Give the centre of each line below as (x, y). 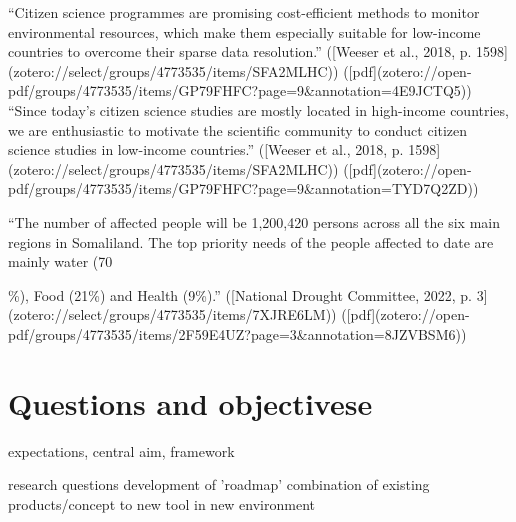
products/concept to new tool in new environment (161, 503)
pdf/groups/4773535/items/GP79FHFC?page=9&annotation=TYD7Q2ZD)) (243, 188)
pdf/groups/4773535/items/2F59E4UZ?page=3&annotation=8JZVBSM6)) (237, 333)
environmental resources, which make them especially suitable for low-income (244, 31)
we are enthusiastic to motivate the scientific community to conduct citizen (238, 129)
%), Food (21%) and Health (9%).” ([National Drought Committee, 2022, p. (240, 294)
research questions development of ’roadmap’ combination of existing (219, 484)
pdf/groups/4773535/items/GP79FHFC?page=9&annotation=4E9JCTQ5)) (240, 90)
